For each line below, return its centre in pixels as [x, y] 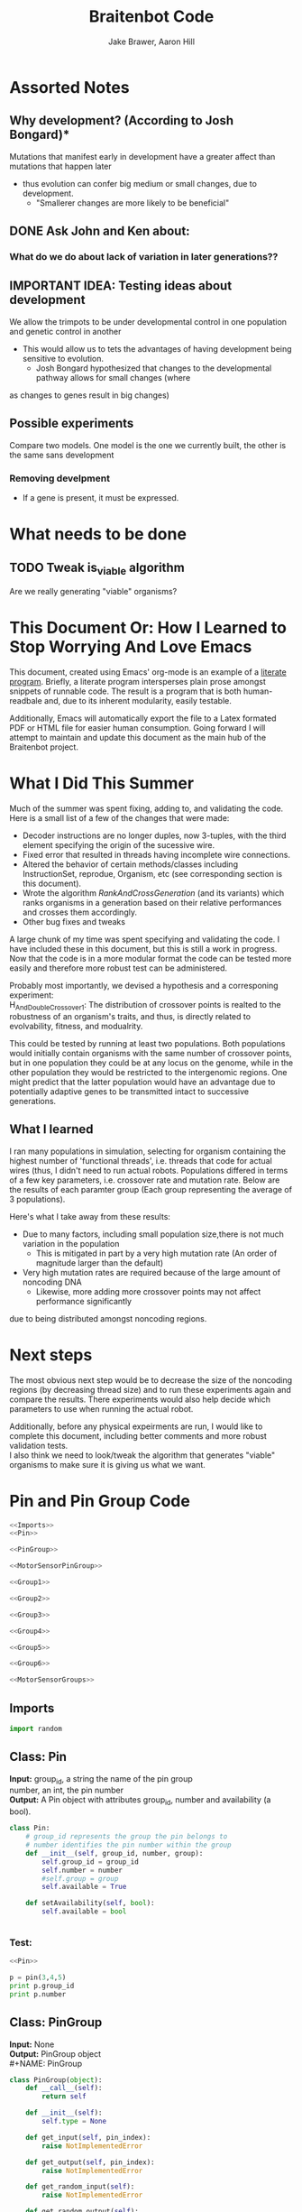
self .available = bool [84, 1912]
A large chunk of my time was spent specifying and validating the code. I [145, 939]
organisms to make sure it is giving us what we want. [107, 1464]
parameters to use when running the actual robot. [101, 1408]
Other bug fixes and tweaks [74, 922]
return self [64, 2097]
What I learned [51, 1129]
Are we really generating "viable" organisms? [93, 592]
